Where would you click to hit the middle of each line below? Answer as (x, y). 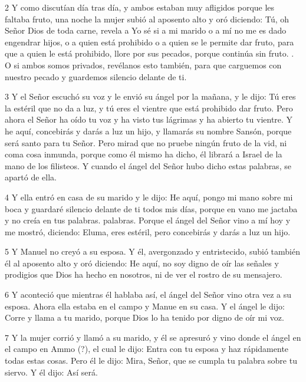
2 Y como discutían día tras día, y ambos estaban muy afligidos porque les (140, 7)
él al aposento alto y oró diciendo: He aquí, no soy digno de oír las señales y (142, 263)
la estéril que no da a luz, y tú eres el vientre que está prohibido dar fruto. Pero (149, 108)
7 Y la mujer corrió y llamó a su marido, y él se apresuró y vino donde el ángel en (153, 337)
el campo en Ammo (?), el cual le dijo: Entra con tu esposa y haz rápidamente (147, 349)
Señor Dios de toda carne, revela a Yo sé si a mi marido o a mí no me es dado (146, 30)
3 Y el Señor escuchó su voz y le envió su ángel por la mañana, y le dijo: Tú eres (150, 96)
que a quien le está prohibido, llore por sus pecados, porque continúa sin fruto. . (149, 53)
